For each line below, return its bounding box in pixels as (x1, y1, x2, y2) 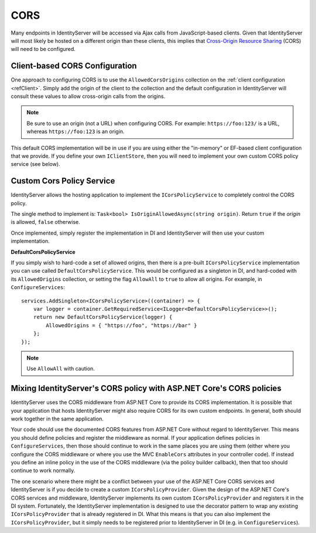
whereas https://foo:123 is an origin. (26, 128, 125, 135)
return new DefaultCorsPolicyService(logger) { (33, 314, 173, 321)
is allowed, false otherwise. (11, 219, 80, 226)
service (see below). (11, 161, 61, 168)
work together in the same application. (11, 415, 104, 422)
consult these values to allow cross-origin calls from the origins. (11, 93, 166, 100)
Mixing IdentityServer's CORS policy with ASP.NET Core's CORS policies (11, 383, 282, 393)
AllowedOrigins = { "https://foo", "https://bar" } (46, 322, 197, 328)
